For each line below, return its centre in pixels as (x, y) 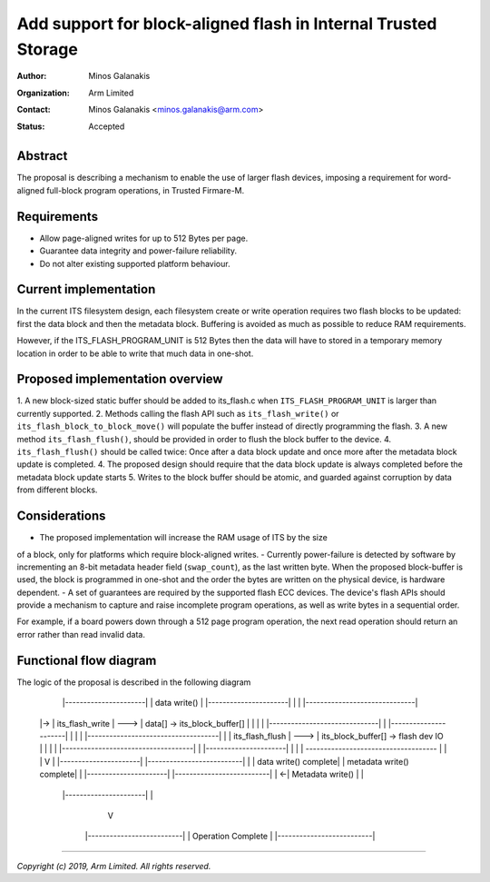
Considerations (61, 516)
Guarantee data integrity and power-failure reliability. (138, 251)
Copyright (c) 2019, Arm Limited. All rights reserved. (114, 866)
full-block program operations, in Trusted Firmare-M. (146, 190)
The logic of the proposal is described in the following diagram (134, 682)
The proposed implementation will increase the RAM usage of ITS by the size (184, 538)
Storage (48, 49)
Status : (31, 126)
